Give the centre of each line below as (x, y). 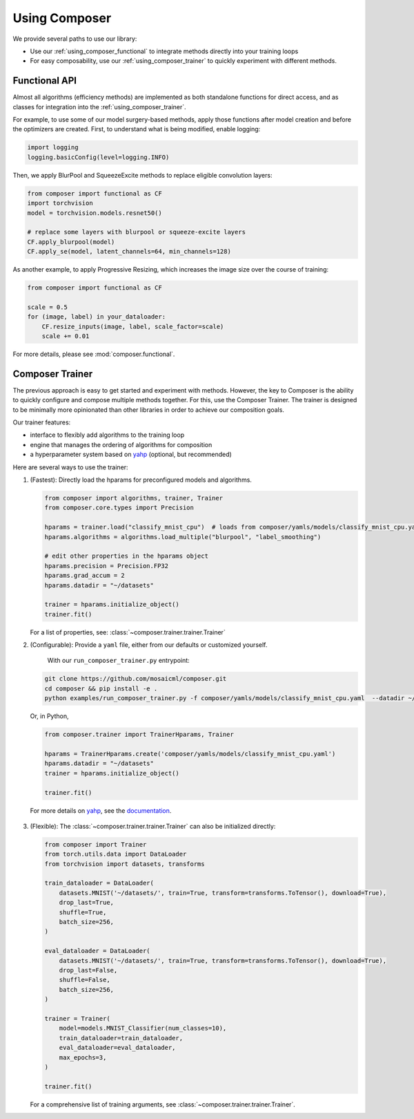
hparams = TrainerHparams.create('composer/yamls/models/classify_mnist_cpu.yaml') (190, 754)
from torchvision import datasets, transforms (125, 864)
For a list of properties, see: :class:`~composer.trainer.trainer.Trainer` (128, 632)
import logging (53, 148)
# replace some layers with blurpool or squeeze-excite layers (137, 232)
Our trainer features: (42, 422)
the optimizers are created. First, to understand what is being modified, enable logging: (137, 129)
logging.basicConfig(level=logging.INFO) (98, 157)
